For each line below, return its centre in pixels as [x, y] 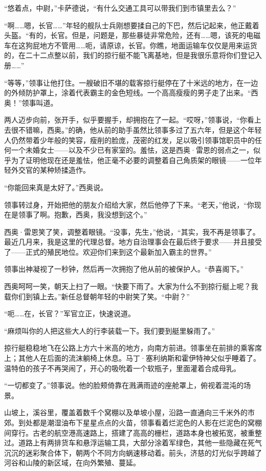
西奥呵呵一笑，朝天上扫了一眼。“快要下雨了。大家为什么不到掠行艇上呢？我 [131, 286]
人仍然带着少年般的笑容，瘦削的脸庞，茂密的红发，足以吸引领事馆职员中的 [129, 140]
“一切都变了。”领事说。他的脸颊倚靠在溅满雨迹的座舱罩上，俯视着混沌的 [124, 385]
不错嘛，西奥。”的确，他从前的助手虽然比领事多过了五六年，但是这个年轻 [140, 129]
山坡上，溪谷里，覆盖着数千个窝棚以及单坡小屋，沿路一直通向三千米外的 [126, 412]
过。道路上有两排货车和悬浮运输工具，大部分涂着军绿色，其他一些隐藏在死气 [133, 443]
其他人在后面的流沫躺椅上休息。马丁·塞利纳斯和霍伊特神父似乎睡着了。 [139, 358]
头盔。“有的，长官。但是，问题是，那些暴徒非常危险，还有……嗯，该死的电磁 [132, 35]
